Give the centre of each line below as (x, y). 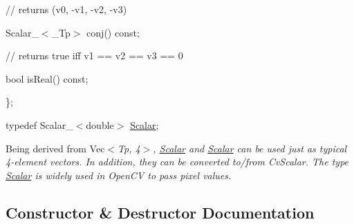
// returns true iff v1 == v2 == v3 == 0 (94, 55)
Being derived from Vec (55, 148)
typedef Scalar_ (39, 124)
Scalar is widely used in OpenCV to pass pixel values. (119, 175)
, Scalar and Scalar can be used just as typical (250, 148)
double (100, 124)
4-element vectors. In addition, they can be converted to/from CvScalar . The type (177, 162)
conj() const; (113, 32)
